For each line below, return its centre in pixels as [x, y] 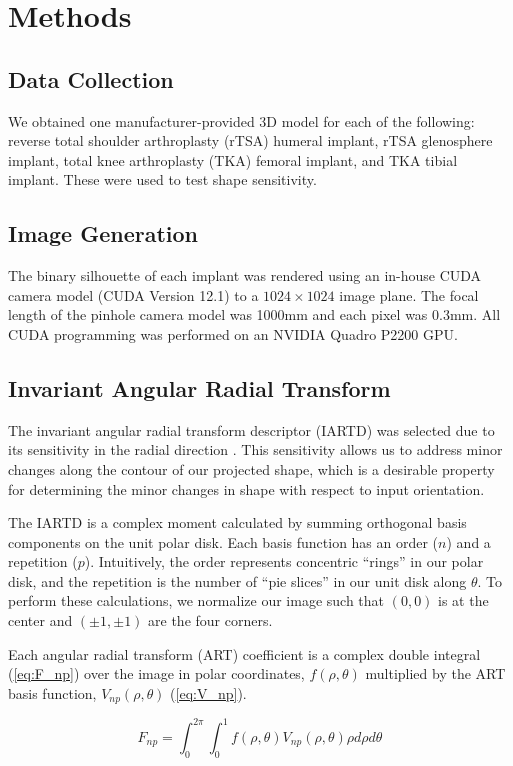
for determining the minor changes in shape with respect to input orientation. [246, 488]
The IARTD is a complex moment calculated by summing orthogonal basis [237, 522]
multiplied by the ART [435, 673]
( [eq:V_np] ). [208, 692]
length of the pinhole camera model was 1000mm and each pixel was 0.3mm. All [254, 314]
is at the [463, 600]
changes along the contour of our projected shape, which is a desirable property [251, 468]
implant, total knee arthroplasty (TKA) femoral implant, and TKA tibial [233, 159]
